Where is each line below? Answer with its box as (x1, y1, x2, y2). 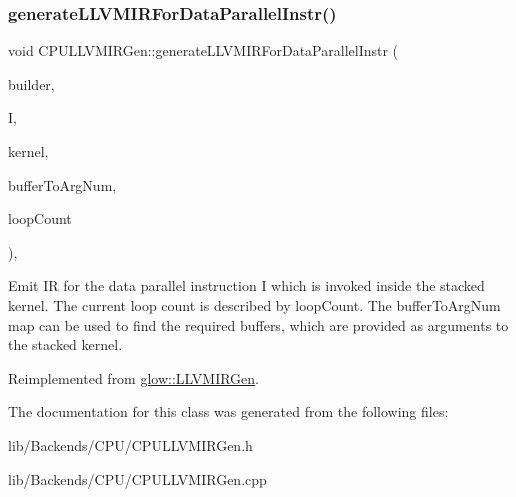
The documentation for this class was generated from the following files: (8, 401, 449, 422)
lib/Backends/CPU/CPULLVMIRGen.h (8, 434, 253, 455)
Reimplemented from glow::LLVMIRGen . (8, 367, 259, 388)
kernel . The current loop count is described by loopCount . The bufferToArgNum (8, 294, 501, 315)
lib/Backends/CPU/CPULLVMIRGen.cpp (8, 468, 267, 489)
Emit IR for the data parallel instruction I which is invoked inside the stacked (8, 275, 485, 296)
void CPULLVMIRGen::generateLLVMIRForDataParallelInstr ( (8, 40, 399, 61)
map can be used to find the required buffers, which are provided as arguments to (8, 314, 509, 335)
